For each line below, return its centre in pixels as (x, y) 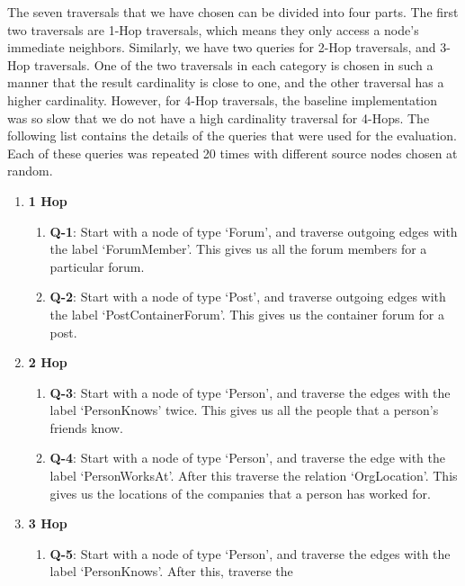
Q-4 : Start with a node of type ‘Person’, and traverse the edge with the (248, 458)
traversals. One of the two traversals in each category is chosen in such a (233, 64)
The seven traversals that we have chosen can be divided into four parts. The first (233, 12)
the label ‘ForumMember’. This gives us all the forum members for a (238, 249)
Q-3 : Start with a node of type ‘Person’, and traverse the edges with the (250, 392)
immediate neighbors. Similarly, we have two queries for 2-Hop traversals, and (222, 47)
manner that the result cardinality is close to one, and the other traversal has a (226, 82)
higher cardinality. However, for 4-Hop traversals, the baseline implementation (223, 99)
